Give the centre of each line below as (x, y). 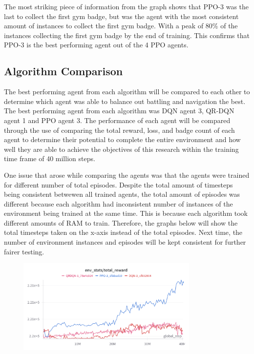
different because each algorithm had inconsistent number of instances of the (118, 203)
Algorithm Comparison (63, 71)
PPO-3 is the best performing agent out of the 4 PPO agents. (96, 45)
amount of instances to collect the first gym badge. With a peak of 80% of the (121, 26)
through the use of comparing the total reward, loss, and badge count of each (119, 130)
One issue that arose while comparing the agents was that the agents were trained (127, 175)
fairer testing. (24, 251)
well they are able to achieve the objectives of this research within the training (121, 149)
